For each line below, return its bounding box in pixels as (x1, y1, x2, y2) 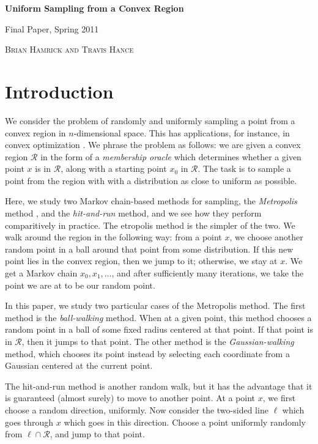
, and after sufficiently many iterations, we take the (111, 267, 304, 279)
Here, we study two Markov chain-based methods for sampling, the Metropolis (5, 194, 297, 207)
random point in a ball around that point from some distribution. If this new (5, 242, 294, 255)
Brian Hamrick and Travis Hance (5, 43, 134, 56)
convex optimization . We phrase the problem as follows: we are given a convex (5, 138, 301, 151)
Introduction (5, 78, 114, 103)
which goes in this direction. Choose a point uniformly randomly (64, 415, 306, 428)
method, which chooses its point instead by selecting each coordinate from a (5, 347, 290, 360)
